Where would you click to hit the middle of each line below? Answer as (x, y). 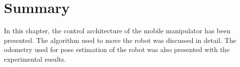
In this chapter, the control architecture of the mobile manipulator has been (117, 31)
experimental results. (35, 59)
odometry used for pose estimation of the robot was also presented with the (117, 49)
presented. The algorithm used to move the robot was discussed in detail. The (120, 40)
